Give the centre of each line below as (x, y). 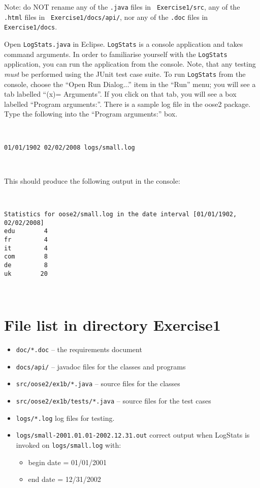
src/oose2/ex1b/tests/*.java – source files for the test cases (113, 400)
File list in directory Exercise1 (112, 324)
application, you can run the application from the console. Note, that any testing (130, 64)
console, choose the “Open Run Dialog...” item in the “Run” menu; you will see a (130, 84)
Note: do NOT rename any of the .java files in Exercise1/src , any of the (122, 7)
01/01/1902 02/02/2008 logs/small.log (70, 147)
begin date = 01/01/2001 (67, 462)
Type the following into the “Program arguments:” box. (91, 114)
